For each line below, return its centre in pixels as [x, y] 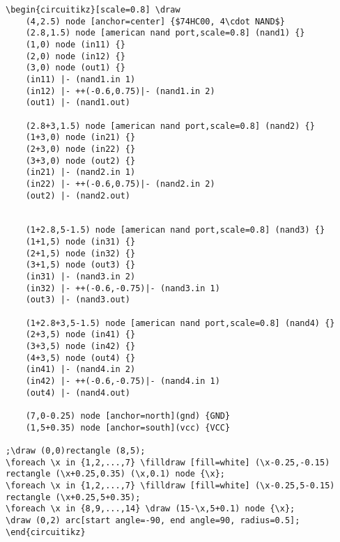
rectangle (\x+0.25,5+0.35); [73, 497]
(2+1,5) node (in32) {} [80, 253]
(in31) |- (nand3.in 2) [80, 277]
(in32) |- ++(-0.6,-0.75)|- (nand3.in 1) [123, 288]
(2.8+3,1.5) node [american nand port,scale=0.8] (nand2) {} [170, 126]
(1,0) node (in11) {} [75, 44]
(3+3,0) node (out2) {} [80, 161]
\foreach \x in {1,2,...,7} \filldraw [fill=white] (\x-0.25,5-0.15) [170, 485]
